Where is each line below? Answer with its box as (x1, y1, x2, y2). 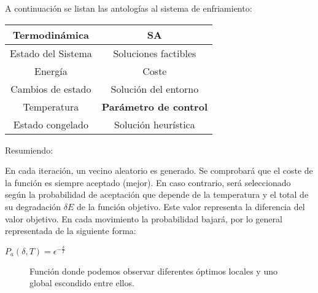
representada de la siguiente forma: (5, 224, 136, 237)
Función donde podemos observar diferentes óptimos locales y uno (29, 264, 277, 277)
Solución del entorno (111, 81, 199, 96)
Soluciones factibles (113, 45, 196, 60)
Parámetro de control (101, 99, 208, 114)
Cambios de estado (10, 81, 91, 96)
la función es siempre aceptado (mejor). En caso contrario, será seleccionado (5, 176, 291, 189)
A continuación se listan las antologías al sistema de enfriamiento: (5, 2, 252, 14)
